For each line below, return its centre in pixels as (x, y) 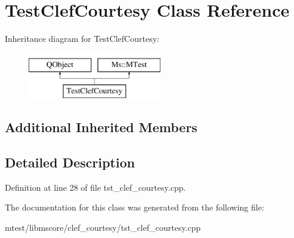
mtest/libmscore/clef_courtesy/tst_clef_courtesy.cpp (103, 228)
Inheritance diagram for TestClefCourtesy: (82, 39)
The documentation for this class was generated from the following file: (134, 207)
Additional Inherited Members (101, 127)
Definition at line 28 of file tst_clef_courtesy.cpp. (95, 187)
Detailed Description (70, 162)
